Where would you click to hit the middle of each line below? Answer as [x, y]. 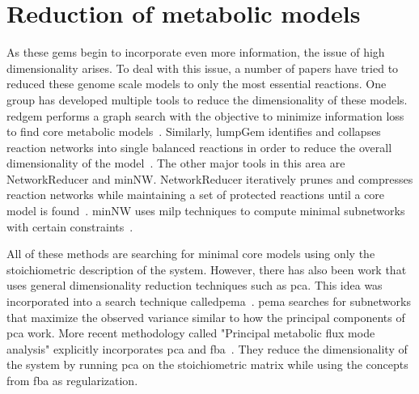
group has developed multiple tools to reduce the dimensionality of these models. [207, 99]
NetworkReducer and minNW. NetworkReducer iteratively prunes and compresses [210, 178]
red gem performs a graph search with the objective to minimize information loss [205, 115]
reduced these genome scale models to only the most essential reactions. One [197, 84]
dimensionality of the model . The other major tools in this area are [176, 163]
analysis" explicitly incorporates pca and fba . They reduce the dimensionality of [207, 348]
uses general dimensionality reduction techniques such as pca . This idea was [195, 285]
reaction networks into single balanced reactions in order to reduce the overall [199, 147]
